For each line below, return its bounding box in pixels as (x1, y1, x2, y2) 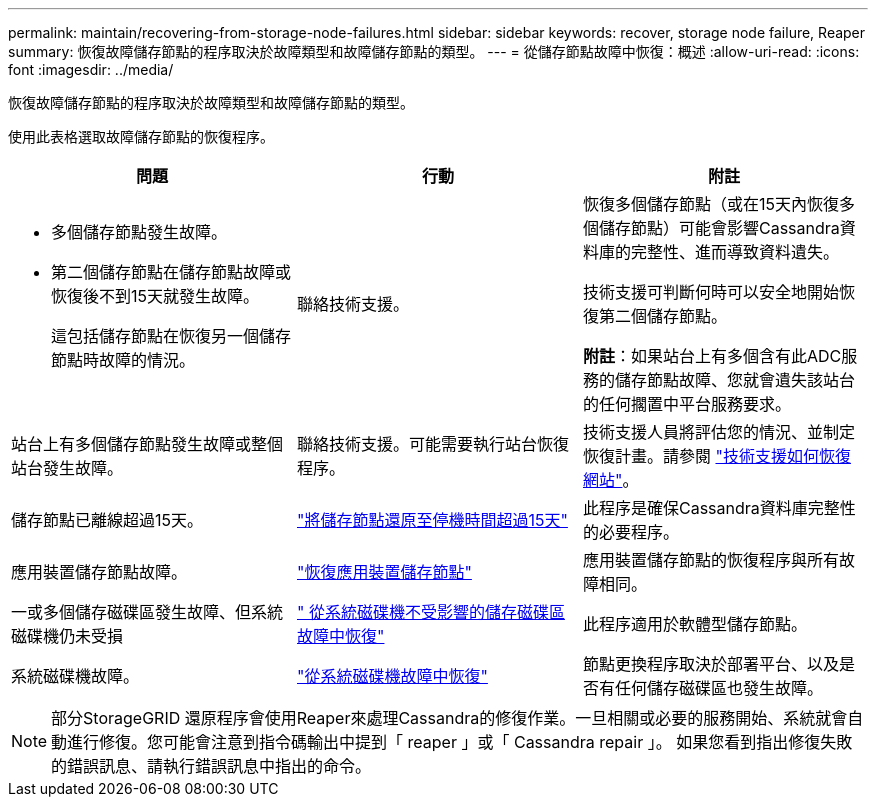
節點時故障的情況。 (51, 350, 196, 370)
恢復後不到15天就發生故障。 (51, 286, 260, 306)
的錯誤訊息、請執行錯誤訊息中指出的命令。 (51, 756, 372, 776)
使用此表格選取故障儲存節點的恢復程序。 (8, 128, 274, 145)
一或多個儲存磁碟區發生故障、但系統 (11, 602, 284, 622)
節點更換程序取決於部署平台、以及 (582, 654, 839, 674)
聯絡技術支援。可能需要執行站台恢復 (296, 434, 569, 454)
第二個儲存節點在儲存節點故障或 (51, 262, 292, 282)
